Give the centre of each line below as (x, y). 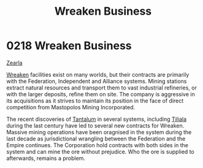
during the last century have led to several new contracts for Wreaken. (95, 125)
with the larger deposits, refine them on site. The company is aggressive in (101, 94)
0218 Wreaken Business (69, 46)
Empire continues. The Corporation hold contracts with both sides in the (98, 145)
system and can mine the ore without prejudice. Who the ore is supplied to (100, 151)
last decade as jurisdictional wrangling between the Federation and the (96, 139)
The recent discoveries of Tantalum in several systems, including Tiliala (97, 119)
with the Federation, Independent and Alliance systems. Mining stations (97, 81)
